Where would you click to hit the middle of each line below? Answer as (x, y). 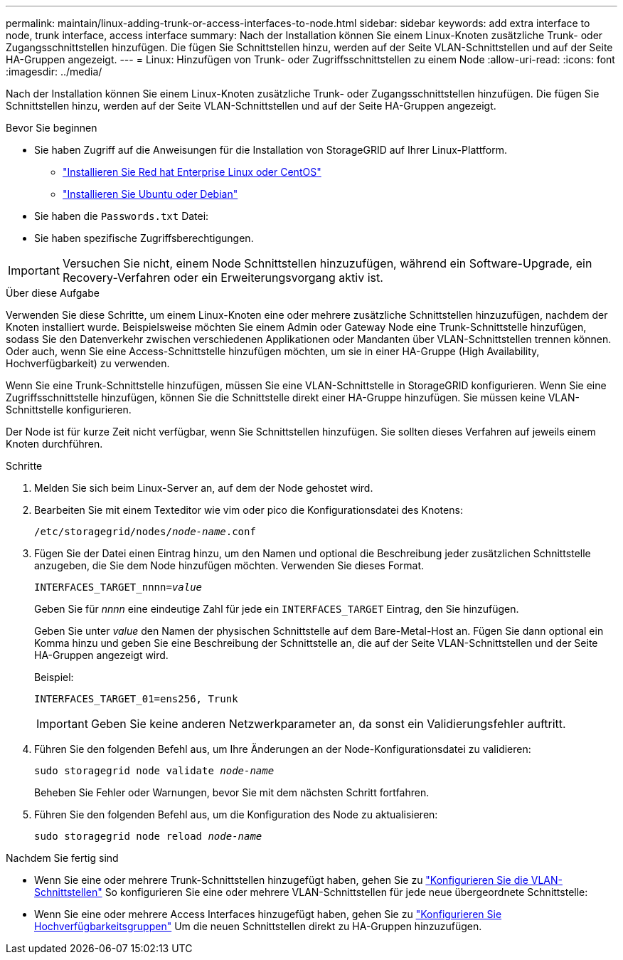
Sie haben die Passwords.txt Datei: (122, 216)
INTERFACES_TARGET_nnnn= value (118, 587)
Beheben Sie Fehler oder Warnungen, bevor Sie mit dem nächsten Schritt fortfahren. (232, 792)
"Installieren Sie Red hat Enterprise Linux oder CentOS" (192, 172)
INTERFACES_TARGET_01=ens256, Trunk (136, 699)
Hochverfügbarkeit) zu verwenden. (88, 363)
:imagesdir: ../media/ (54, 72)
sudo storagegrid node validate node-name (154, 771)
